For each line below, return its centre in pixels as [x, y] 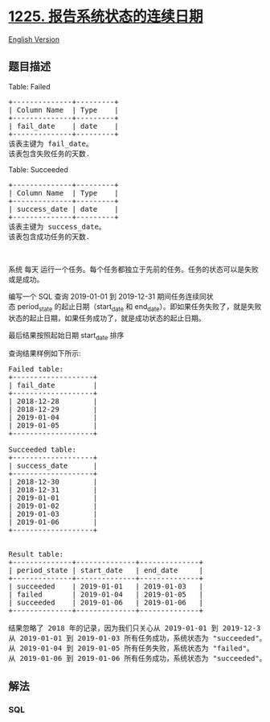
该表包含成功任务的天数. [49, 237]
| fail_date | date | [63, 126]
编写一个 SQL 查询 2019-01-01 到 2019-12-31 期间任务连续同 [107, 296]
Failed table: [36, 369]
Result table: [36, 555]
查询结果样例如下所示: [45, 353]
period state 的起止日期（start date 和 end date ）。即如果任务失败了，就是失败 [139, 307]
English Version [34, 39]
